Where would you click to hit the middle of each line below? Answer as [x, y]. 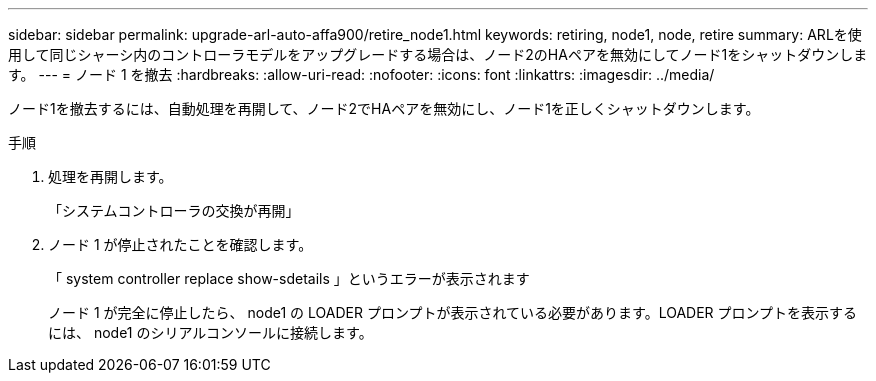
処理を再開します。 [110, 176]
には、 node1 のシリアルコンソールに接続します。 [210, 332]
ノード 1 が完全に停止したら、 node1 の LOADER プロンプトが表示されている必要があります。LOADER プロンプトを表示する [453, 312]
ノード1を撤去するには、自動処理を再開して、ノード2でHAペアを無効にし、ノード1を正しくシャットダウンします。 [384, 108]
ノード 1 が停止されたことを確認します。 [180, 244]
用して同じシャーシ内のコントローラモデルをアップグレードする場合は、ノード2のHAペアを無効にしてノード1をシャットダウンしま [438, 54]
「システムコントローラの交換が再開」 [174, 210]
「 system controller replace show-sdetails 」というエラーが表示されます [289, 278]
